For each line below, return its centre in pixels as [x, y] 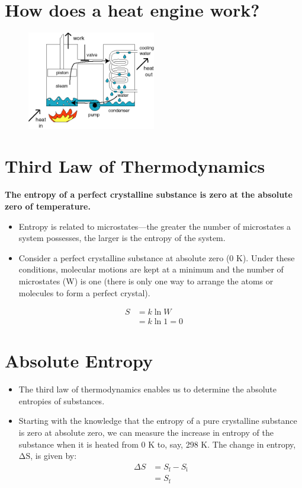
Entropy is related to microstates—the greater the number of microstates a [155, 226]
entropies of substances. [62, 400]
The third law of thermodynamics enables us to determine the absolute [147, 389]
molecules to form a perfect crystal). [84, 292]
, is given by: [54, 456]
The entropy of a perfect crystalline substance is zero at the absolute [149, 194]
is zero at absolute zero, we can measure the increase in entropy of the [146, 432]
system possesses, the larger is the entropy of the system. [122, 238]
